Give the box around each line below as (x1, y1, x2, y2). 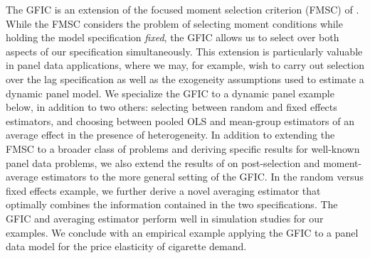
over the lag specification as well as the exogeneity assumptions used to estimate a (6, 71, 364, 86)
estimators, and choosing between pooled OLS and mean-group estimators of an (6, 113, 354, 128)
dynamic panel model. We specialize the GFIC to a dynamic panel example (6, 85, 334, 100)
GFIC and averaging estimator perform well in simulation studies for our (6, 210, 324, 225)
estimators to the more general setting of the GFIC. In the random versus (41, 169, 364, 184)
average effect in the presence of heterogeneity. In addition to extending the (6, 127, 335, 142)
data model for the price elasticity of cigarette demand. (6, 239, 247, 254)
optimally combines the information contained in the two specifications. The (6, 197, 338, 212)
